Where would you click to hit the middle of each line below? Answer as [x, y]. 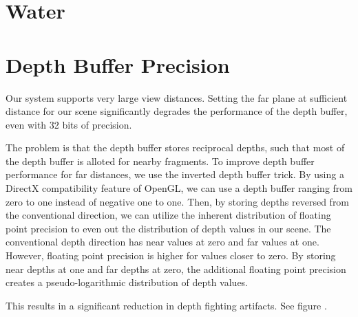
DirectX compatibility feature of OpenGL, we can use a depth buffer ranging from [179, 188]
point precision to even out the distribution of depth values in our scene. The [168, 228]
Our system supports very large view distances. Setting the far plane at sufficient [177, 97]
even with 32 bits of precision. [69, 124]
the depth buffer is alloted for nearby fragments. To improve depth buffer [160, 161]
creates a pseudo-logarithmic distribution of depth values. [127, 282]
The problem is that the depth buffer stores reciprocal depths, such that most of [175, 147]
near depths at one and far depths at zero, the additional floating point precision [176, 269]
